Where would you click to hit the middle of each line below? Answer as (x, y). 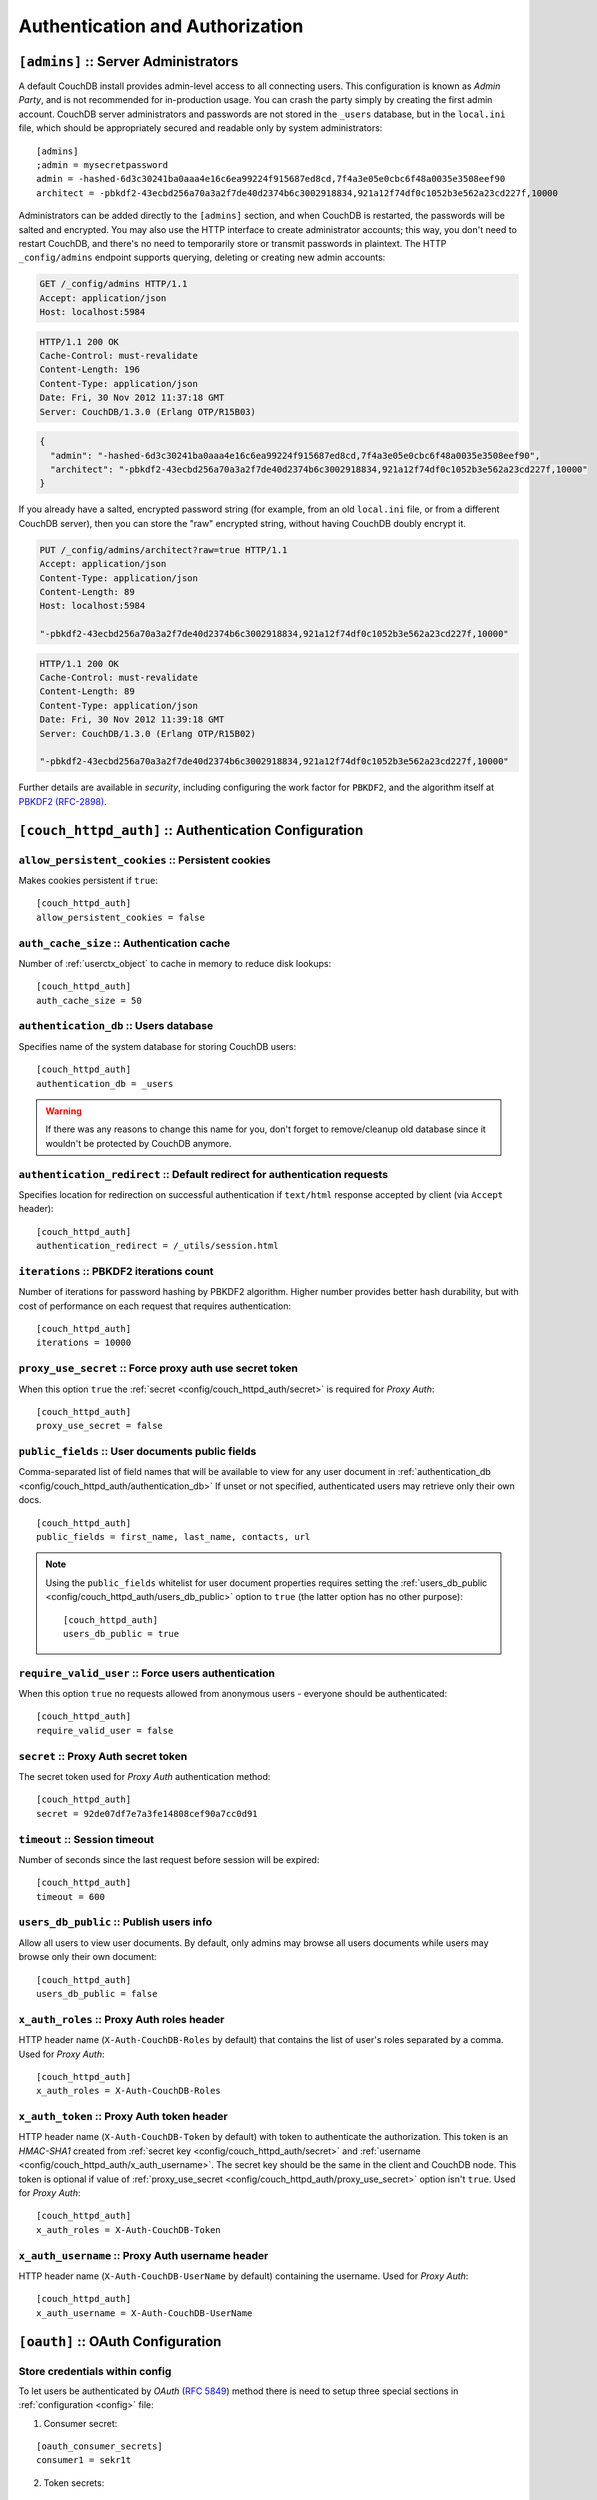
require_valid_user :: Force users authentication (146, 1673)
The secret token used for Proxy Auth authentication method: (144, 1777)
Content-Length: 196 (89, 369)
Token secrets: (74, 2482)
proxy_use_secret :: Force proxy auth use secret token (158, 1368)
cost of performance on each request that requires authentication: (155, 1306)
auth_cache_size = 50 (89, 1000)
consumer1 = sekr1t (84, 2460)
